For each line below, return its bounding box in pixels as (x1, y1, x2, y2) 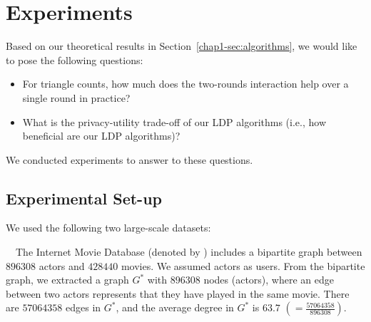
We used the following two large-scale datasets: (6, 220, 211, 235)
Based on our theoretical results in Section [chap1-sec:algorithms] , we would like (6, 38, 357, 53)
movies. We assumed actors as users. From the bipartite (121, 258, 365, 273)
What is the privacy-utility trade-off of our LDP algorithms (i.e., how (22, 114, 326, 129)
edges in (66, 300, 101, 315)
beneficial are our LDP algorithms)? (22, 128, 181, 143)
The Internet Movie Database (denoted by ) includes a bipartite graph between (15, 244, 362, 259)
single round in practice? (22, 90, 131, 105)
